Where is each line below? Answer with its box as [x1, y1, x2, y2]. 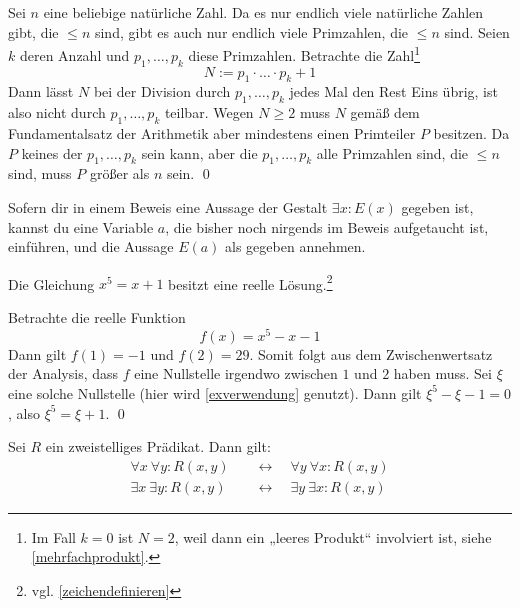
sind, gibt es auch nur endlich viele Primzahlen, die [94, 21, 409, 42]
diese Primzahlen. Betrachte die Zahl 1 [188, 42, 421, 65]
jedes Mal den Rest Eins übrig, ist [289, 81, 498, 102]
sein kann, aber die [141, 142, 258, 163]
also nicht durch [8, 102, 106, 123]
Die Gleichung [8, 273, 95, 294]
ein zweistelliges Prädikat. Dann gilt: [45, 436, 271, 457]
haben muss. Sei [393, 363, 492, 384]
